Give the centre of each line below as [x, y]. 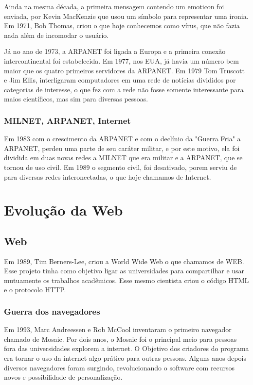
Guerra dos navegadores [52, 311]
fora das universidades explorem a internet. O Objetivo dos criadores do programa [126, 348]
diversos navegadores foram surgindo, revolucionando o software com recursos [119, 367]
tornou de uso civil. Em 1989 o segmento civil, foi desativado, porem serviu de [120, 167]
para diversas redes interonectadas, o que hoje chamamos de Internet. [108, 176]
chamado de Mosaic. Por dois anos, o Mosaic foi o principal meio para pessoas [120, 339]
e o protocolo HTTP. [35, 290]
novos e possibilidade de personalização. [63, 377]
